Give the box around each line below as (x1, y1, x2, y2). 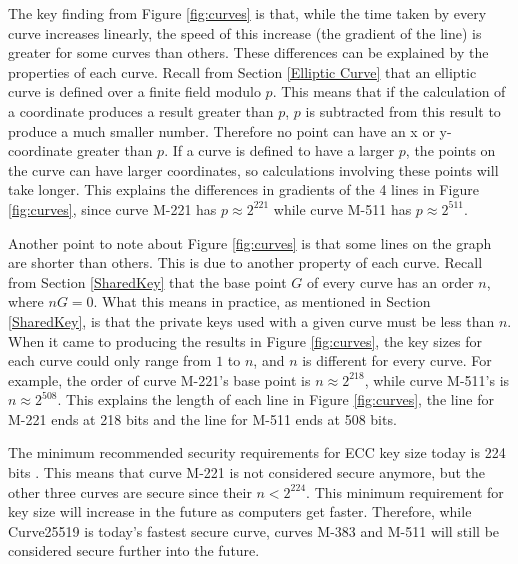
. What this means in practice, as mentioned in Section (93, 291, 431, 312)
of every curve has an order (306, 271, 474, 292)
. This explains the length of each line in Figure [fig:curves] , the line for (57, 389, 494, 410)
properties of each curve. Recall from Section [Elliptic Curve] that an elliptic (8, 61, 477, 82)
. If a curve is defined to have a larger (164, 140, 395, 161)
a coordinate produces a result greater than (8, 100, 274, 121)
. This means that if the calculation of (272, 81, 506, 102)
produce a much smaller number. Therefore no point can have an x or (8, 120, 435, 141)
